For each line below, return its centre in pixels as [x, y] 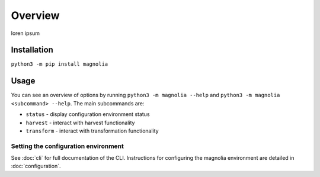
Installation [32, 50]
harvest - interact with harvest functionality [80, 123]
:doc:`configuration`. [36, 166]
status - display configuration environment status [88, 114]
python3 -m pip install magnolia [60, 64]
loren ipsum [25, 33]
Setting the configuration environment [68, 146]
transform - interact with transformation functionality [92, 131]
